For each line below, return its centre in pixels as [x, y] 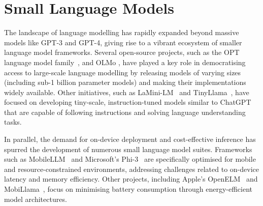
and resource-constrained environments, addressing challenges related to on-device [131, 169]
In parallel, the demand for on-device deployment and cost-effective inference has [130, 139]
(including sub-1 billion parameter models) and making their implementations [125, 82]
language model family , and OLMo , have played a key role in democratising [125, 62]
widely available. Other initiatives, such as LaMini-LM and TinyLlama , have [127, 92]
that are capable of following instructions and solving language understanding [125, 112]
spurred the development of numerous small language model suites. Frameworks [128, 149]
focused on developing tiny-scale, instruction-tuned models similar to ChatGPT [128, 102]
